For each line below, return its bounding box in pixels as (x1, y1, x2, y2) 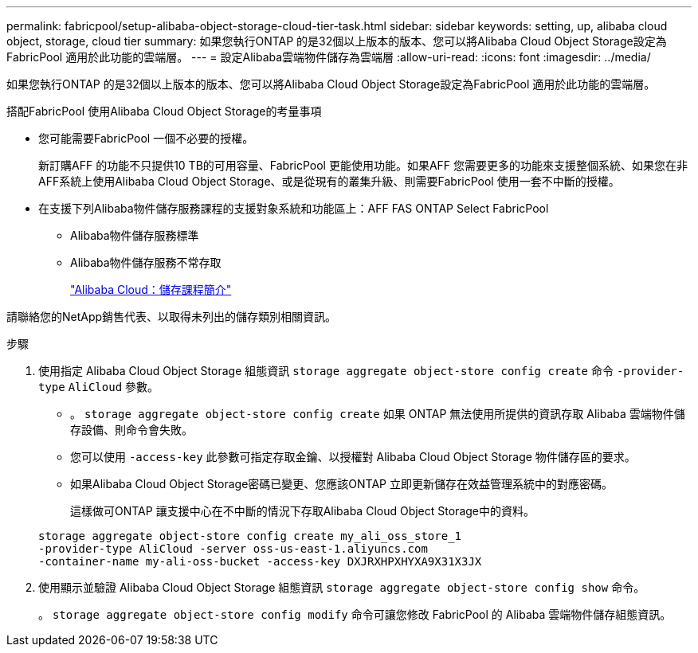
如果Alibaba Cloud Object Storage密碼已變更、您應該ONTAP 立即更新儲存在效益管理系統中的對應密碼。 (70, 477, 614, 491)
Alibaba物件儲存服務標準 (70, 229, 199, 242)
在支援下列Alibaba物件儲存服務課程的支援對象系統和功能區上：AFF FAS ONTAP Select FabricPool (38, 201, 549, 215)
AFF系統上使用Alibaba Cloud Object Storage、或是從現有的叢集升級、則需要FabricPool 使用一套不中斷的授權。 (38, 174, 620, 188)
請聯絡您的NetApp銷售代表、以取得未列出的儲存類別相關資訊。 (6, 310, 337, 323)
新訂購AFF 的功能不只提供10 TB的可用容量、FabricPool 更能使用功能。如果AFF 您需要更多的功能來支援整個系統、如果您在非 (38, 158, 688, 172)
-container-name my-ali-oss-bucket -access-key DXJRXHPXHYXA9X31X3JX (38, 555, 482, 568)
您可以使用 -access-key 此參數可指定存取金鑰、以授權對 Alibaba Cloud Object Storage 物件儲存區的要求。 (70, 450, 636, 463)
